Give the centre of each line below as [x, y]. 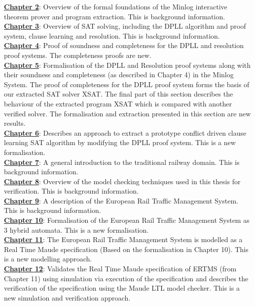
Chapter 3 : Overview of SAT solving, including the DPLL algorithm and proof [125, 26]
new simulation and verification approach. [67, 297]
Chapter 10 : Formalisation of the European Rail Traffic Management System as [127, 220]
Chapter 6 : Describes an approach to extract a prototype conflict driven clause [125, 132]
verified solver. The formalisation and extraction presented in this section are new [127, 113]
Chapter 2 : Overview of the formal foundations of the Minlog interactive [116, 6]
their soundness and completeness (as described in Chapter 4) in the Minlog [119, 75]
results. [15, 123]
